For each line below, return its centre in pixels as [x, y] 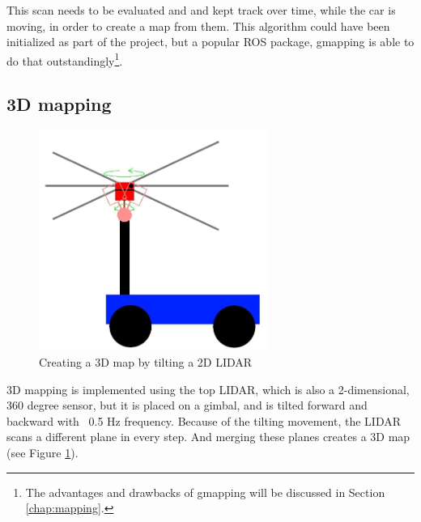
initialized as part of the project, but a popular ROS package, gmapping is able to [210, 42]
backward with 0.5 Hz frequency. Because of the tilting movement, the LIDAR [204, 420]
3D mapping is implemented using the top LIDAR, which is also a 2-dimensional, [208, 389]
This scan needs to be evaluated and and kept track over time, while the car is [201, 10]
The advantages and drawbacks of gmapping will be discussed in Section [205, 492]
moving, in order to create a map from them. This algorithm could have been [198, 25]
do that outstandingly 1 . [65, 59]
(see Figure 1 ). [43, 452]
